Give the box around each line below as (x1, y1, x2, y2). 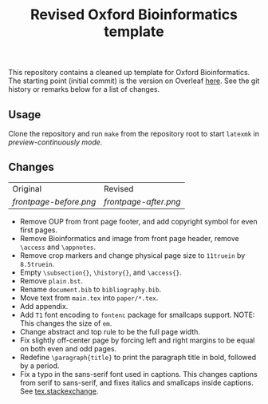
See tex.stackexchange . (19, 386, 99, 396)
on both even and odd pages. (19, 343, 117, 353)
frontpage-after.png (103, 196, 181, 207)
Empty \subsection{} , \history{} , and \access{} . (19, 267, 182, 277)
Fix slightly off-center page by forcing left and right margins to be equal (19, 335, 255, 345)
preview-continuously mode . (8, 137, 103, 147)
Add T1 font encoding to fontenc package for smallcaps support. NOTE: (19, 310, 255, 319)
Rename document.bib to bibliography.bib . (19, 284, 162, 294)
